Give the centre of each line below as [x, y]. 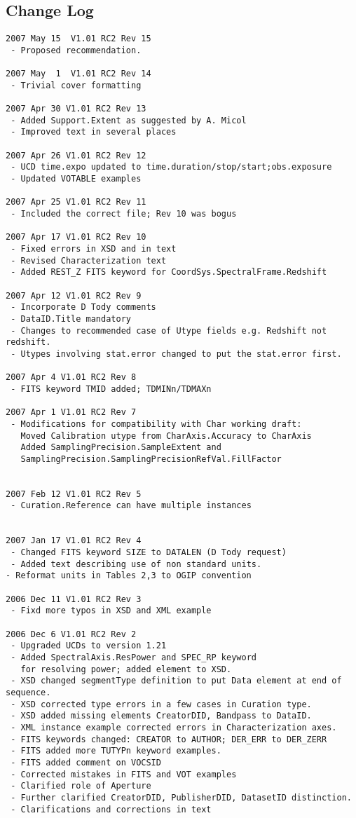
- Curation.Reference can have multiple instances [131, 506]
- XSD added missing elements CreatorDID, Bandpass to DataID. [161, 716]
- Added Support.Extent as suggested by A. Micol [129, 120]
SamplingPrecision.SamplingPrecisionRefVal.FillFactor [151, 459]
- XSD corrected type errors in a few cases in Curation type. [161, 704]
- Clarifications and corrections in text [111, 809]
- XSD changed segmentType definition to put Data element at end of [176, 681]
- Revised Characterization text [89, 260]
